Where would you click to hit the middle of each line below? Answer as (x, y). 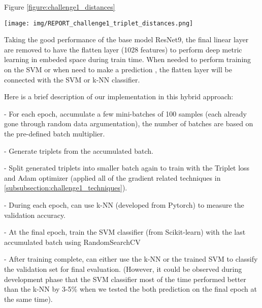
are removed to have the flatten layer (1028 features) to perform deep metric (123, 49)
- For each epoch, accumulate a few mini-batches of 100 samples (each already (125, 113)
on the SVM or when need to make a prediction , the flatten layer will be (118, 69)
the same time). (28, 299)
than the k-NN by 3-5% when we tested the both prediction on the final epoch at (130, 289)
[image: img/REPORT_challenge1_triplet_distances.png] (99, 23)
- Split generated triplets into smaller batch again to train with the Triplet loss (127, 168)
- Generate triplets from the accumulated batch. (79, 150)
